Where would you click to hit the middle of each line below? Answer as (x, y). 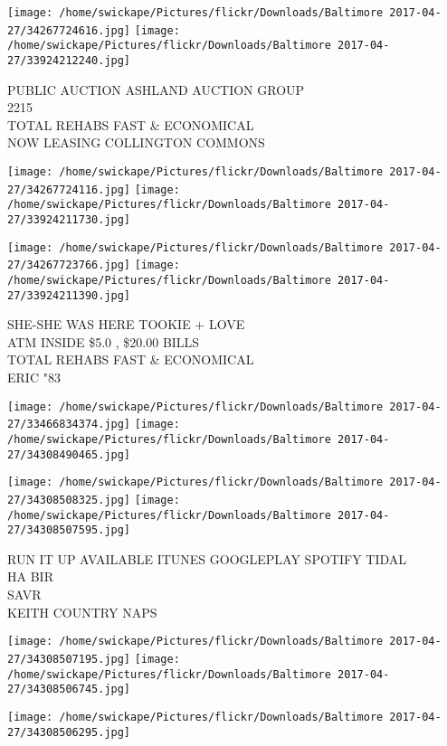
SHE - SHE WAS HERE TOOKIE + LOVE (126, 324)
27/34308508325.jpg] (69, 500)
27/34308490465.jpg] (69, 454)
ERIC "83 (34, 378)
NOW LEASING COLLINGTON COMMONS (136, 142)
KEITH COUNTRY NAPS (82, 612)
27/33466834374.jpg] (69, 425)
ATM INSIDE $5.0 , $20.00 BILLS (104, 341)
